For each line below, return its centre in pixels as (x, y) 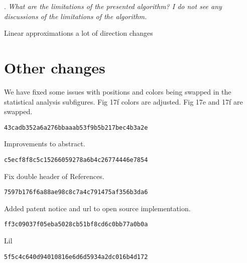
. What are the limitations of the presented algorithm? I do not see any (113, 6)
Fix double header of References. (54, 176)
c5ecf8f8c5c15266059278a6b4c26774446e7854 (76, 160)
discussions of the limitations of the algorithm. (76, 16)
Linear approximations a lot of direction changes (79, 33)
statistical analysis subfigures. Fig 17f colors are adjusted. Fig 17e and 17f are (124, 101)
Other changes (55, 67)
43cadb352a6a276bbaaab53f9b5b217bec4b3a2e (76, 127)
